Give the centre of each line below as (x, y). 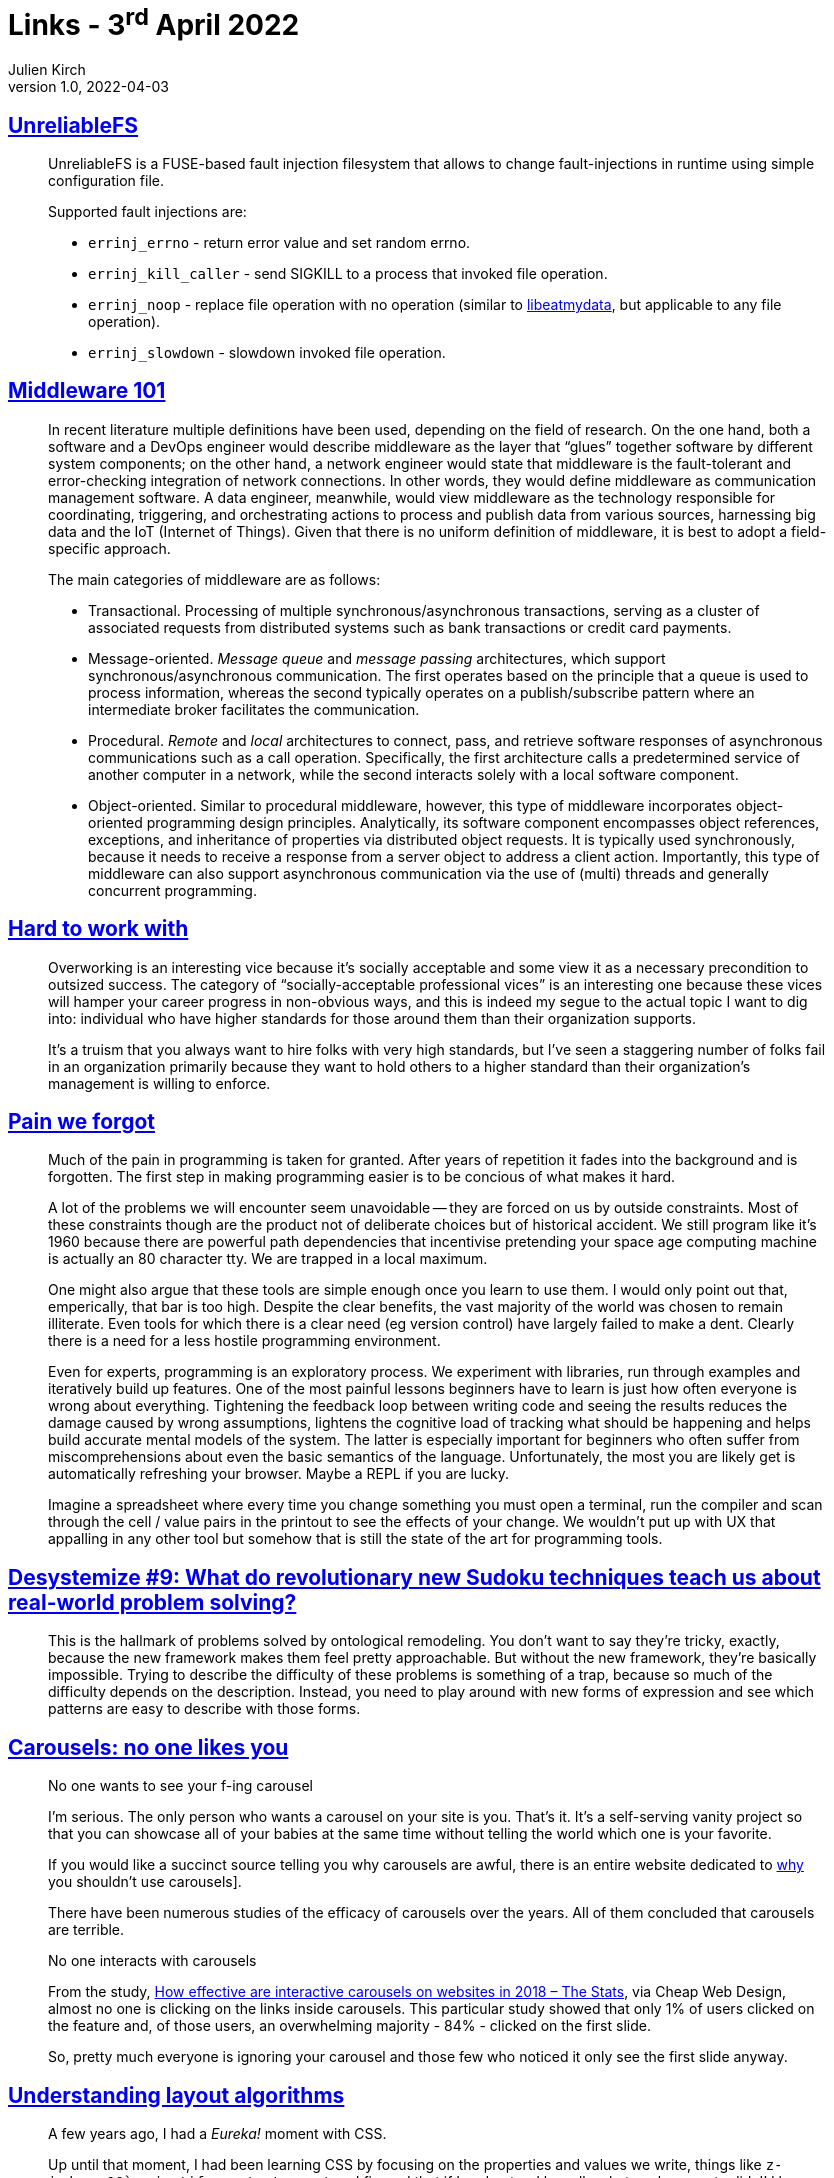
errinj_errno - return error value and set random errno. (279, 242)
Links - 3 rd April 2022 (154, 22)
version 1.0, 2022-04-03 (88, 87)
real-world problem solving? (152, 1602)
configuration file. (106, 180)
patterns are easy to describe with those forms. (204, 1709)
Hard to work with (98, 929)
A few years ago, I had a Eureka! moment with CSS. (217, 2133)
